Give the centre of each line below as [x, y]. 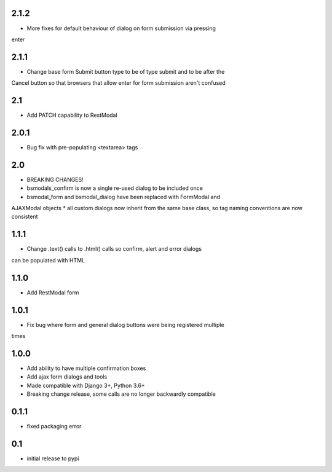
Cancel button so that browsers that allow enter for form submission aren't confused [118, 83]
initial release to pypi [53, 458]
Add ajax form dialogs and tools [67, 377]
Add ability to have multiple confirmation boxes [86, 368]
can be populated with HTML [48, 260]
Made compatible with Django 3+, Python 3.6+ [86, 385]
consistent [25, 217]
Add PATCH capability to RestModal [72, 115]
